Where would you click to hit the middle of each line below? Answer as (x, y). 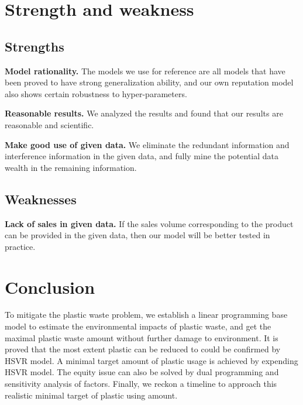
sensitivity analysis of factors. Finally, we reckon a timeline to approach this (141, 383)
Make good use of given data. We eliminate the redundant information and (147, 144)
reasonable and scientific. (49, 124)
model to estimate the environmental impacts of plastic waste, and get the (138, 326)
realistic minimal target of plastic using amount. (91, 395)
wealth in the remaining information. (71, 167)
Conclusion (50, 286)
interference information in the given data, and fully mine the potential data (142, 156)
